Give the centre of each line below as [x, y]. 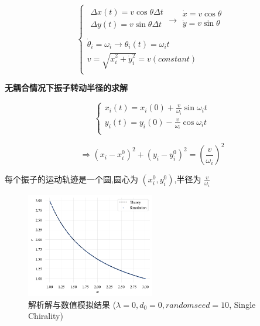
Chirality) [46, 316]
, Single [242, 304]
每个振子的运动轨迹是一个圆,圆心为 [71, 179]
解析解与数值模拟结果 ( [72, 304]
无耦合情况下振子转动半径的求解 [66, 88]
